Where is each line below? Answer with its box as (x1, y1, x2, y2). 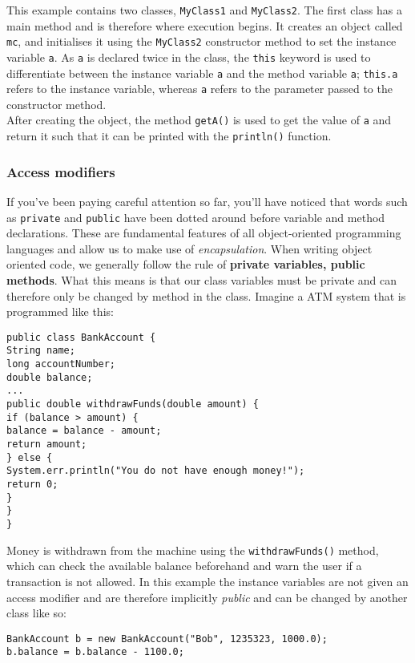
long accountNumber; (6, 358, 116, 370)
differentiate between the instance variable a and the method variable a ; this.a (6, 64, 398, 81)
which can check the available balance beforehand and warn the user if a (6, 557, 362, 574)
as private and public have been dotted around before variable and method (6, 208, 385, 225)
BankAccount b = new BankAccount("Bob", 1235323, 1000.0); (6, 633, 328, 645)
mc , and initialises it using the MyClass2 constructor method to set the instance (6, 33, 397, 50)
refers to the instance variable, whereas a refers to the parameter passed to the (6, 80, 393, 97)
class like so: (6, 604, 66, 621)
